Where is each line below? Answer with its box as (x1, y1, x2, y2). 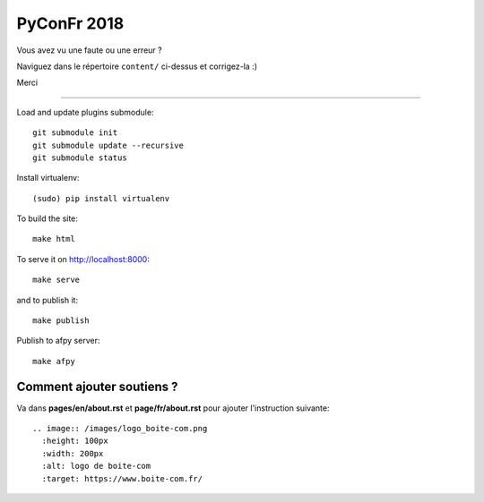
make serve (32, 275, 81, 285)
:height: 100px (41, 436, 108, 447)
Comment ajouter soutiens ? (16, 379, 178, 394)
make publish (32, 316, 90, 326)
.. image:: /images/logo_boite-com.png (32, 423, 208, 434)
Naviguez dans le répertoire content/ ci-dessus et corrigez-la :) (16, 61, 257, 72)
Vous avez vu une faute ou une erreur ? (16, 45, 162, 55)
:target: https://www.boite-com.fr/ (41, 473, 203, 483)
